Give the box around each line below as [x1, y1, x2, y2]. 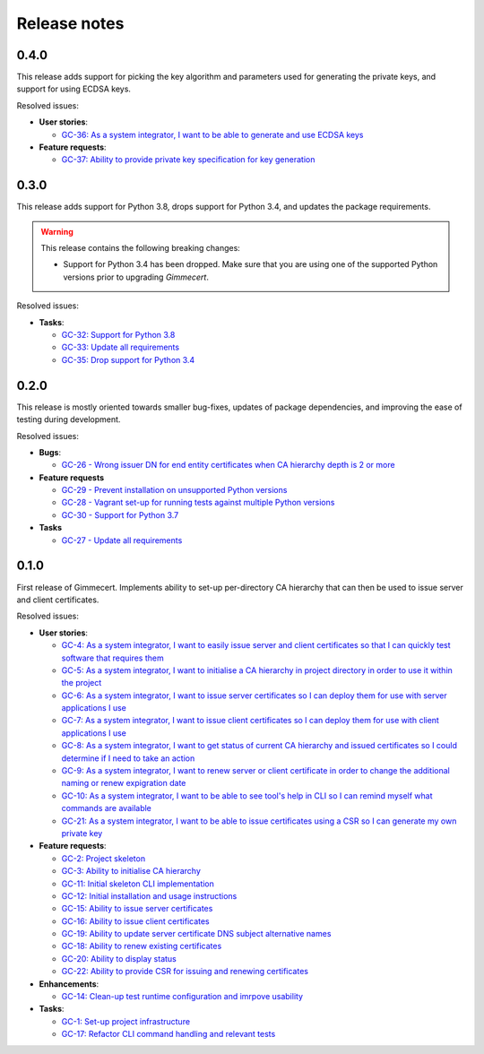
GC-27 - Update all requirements [61, 534, 183, 546]
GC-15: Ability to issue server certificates [61, 903, 213, 914]
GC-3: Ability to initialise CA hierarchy [61, 866, 202, 877]
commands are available [61, 803, 152, 814]
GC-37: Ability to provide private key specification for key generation [61, 154, 315, 165]
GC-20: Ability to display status [61, 953, 177, 963]
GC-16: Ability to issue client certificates [61, 915, 210, 927]
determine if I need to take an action [61, 753, 195, 764]
